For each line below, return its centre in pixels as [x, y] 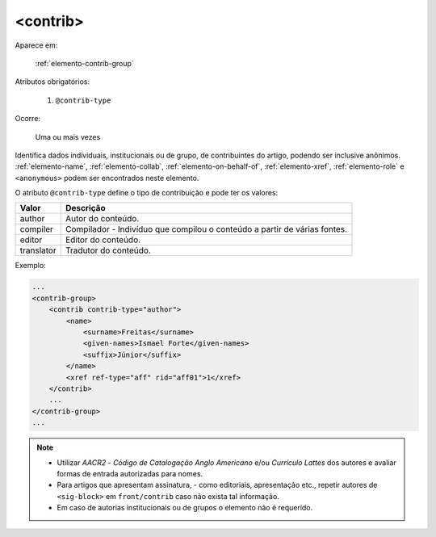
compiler [37, 229]
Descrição [85, 208]
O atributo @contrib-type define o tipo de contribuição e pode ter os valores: [147, 193]
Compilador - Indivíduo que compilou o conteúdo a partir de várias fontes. [206, 229]
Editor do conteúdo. [103, 240]
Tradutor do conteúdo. [108, 250]
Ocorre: [27, 119]
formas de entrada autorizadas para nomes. [130, 473]
